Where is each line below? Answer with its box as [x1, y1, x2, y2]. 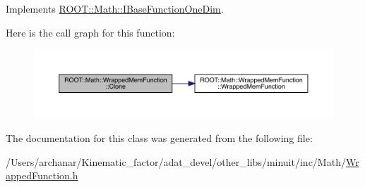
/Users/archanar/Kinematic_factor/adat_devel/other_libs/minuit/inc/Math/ [6, 154, 346, 169]
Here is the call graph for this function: [6, 25, 175, 39]
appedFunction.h [6, 168, 78, 183]
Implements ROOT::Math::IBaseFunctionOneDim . [6, 1, 224, 15]
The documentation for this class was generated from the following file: [6, 131, 313, 146]
